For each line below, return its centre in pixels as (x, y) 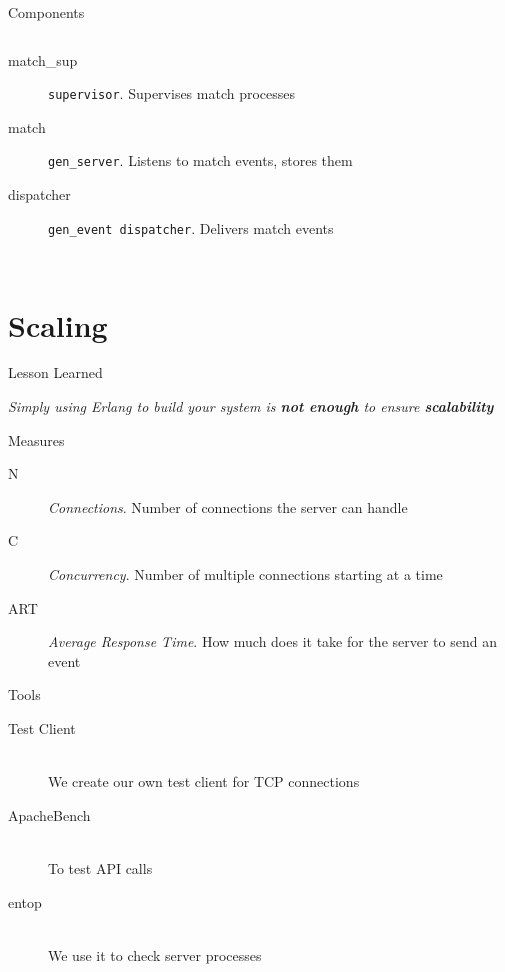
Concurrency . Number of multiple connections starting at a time (245, 574)
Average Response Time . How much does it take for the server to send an (272, 641)
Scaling (58, 324)
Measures (36, 439)
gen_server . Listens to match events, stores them (200, 160)
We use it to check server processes (155, 954)
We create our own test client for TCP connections (204, 781)
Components (46, 12)
